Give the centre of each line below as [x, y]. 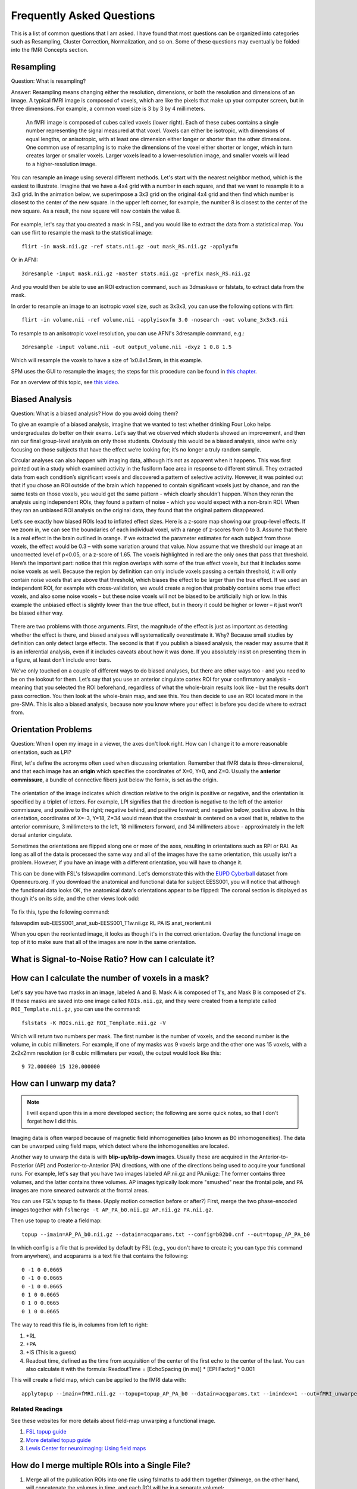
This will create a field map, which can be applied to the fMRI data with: [99, 1380]
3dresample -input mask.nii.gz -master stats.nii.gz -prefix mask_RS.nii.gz [136, 273]
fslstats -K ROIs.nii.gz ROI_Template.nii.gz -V [94, 1023]
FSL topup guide [46, 1432]
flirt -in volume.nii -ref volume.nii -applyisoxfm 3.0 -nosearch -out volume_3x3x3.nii [155, 320]
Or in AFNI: [24, 260]
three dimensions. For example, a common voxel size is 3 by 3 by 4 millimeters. [108, 109]
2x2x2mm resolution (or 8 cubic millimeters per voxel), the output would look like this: [116, 1053]
